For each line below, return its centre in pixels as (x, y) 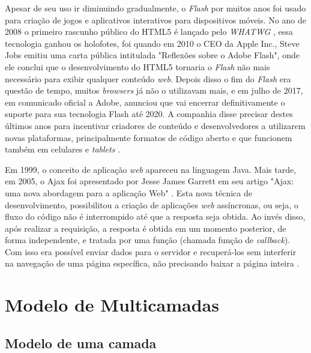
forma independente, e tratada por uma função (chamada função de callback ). (148, 240)
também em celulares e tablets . (62, 149)
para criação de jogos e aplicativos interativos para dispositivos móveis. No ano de (155, 20)
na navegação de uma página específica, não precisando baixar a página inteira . (152, 263)
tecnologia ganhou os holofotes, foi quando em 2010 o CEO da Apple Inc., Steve (152, 43)
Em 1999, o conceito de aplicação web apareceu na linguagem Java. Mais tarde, (151, 169)
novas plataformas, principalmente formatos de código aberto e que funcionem (149, 137)
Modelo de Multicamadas (112, 305)
